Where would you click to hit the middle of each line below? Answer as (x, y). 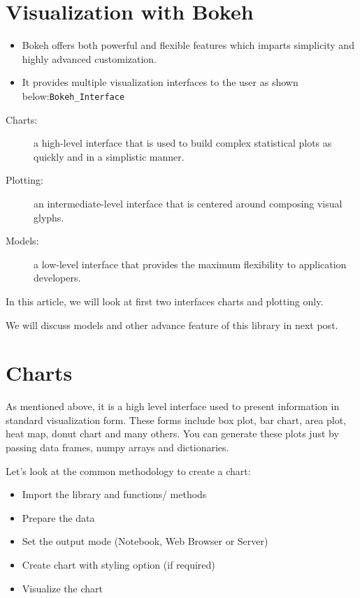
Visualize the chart (63, 588)
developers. (57, 278)
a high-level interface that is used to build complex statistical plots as (183, 143)
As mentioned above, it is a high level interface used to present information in (173, 406)
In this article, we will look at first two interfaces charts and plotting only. (165, 301)
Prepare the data (58, 517)
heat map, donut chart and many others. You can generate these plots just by (172, 433)
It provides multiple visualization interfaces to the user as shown (160, 82)
